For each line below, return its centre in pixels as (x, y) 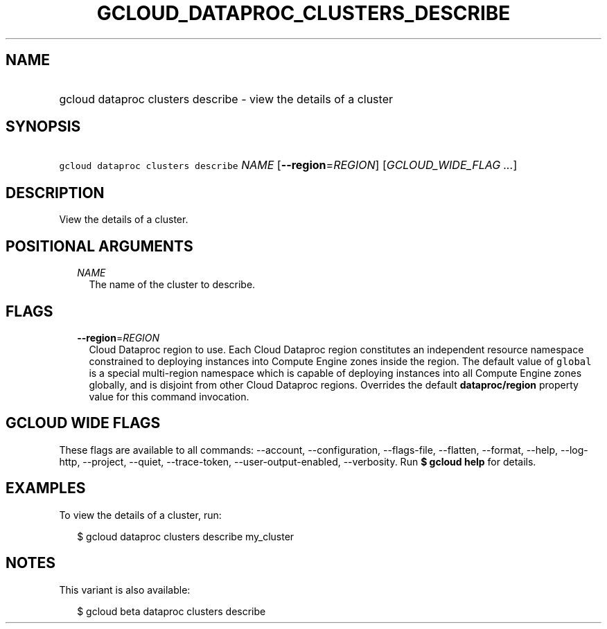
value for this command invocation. (169, 396)
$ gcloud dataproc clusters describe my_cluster (186, 536)
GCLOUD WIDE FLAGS (83, 423)
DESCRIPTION (55, 193)
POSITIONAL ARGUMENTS (99, 246)
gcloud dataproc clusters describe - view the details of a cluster (226, 99)
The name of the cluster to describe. (172, 285)
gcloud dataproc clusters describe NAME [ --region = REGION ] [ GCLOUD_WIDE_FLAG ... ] (288, 165)
